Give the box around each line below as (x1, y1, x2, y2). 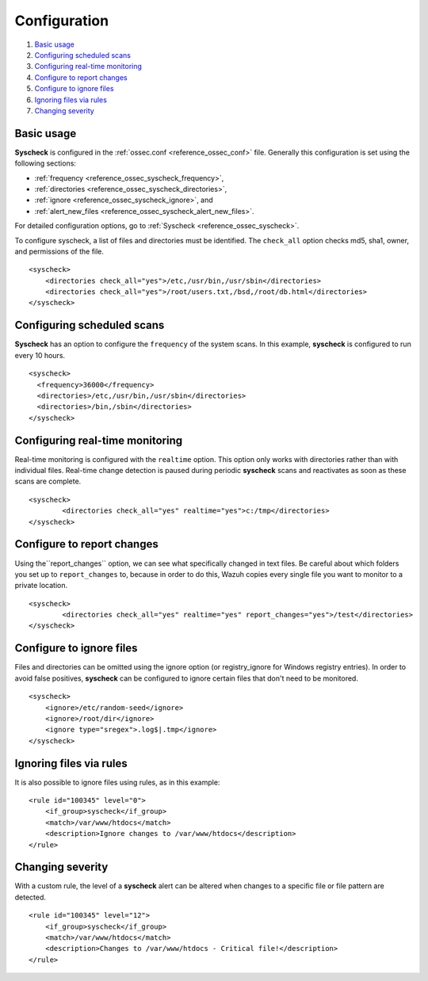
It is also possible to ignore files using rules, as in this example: (14, 777, 220, 787)
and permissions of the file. (14, 246, 105, 256)
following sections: (14, 158, 77, 168)
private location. (14, 581, 68, 590)
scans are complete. (14, 476, 82, 487)
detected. (14, 892, 47, 902)
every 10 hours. (14, 350, 66, 360)
